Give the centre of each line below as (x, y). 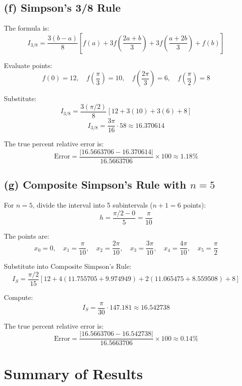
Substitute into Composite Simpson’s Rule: (68, 266)
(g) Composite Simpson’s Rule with (95, 184)
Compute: (18, 297)
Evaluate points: (28, 65)
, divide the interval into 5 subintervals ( (93, 204)
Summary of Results (73, 374)
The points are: (27, 236)
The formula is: (27, 28)
